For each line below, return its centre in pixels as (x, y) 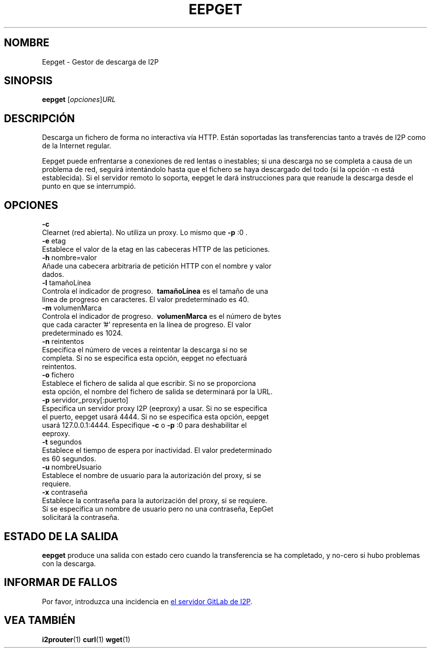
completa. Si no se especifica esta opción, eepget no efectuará (144, 358)
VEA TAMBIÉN (40, 620)
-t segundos (62, 442)
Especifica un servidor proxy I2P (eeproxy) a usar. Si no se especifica (154, 409)
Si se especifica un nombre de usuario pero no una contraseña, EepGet (158, 509)
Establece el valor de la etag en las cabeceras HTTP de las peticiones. (156, 249)
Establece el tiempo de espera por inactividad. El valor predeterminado (157, 450)
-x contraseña (65, 492)
